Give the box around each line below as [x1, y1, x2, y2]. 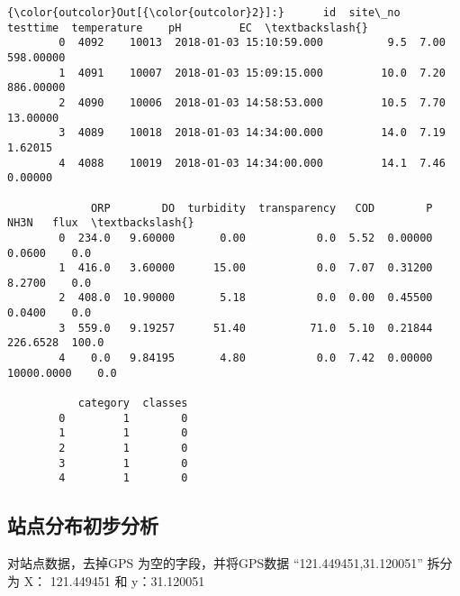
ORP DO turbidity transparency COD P [91, 201, 433, 215]
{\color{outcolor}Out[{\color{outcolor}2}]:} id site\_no [7, 6, 401, 19]
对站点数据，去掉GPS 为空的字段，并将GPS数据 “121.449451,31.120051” [7, 554, 423, 573]
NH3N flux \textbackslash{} [7, 216, 194, 230]
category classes [77, 397, 188, 410]
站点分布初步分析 [7, 511, 158, 539]
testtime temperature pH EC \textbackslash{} [7, 21, 368, 34]
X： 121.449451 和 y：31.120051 [23, 571, 205, 590]
